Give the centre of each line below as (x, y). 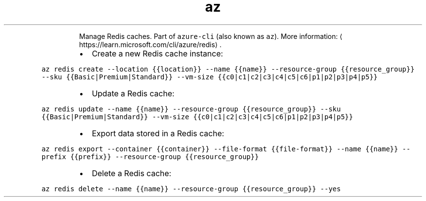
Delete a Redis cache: (132, 173)
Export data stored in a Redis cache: (158, 133)
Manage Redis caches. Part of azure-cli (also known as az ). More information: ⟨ (211, 36)
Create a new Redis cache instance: (157, 53)
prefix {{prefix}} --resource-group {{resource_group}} (150, 156)
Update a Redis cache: (133, 93)
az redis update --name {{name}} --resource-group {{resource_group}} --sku (191, 109)
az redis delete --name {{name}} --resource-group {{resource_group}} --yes (191, 189)
